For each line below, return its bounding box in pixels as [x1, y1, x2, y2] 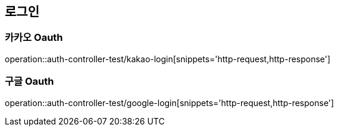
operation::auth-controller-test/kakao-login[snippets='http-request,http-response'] [5, 53, 331, 64]
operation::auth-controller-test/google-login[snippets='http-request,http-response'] [5, 97, 334, 108]
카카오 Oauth [5, 31, 63, 44]
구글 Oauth [5, 75, 54, 88]
